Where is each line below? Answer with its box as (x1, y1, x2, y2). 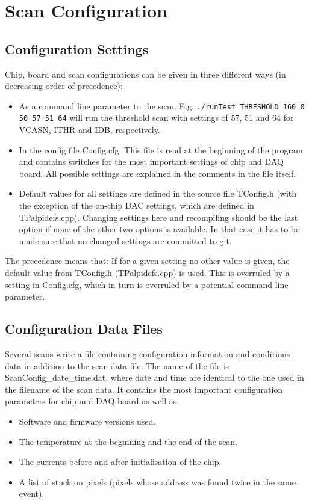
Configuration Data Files (5, 319, 163, 338)
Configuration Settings (5, 39, 149, 58)
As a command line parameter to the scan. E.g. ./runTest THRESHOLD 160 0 (19, 99, 305, 112)
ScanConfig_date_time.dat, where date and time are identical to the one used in (5, 371, 304, 384)
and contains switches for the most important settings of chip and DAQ (19, 155, 284, 168)
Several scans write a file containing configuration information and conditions (5, 348, 290, 360)
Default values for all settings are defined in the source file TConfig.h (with (19, 187, 297, 200)
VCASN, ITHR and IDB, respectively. (19, 123, 160, 136)
